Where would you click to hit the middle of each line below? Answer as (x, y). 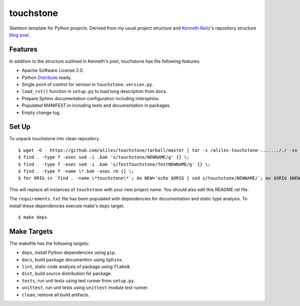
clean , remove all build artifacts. (56, 294)
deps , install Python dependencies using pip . (69, 252)
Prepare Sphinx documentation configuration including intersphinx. (91, 98)
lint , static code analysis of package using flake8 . (76, 267)
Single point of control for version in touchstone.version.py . (87, 85)
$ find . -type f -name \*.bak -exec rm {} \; (76, 171)
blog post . (19, 35)
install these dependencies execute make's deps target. (67, 206)
